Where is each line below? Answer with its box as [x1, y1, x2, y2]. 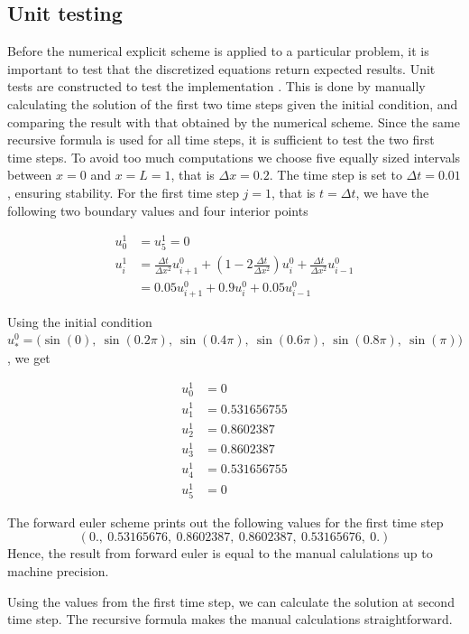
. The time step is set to [269, 165, 402, 184]
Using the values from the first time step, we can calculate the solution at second [7, 592, 455, 611]
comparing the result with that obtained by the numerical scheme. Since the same [7, 112, 460, 131]
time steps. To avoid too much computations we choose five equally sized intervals [7, 147, 461, 166]
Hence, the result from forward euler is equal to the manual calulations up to [7, 544, 433, 563]
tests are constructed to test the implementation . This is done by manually [7, 77, 426, 96]
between [7, 165, 52, 184]
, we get [7, 348, 51, 367]
